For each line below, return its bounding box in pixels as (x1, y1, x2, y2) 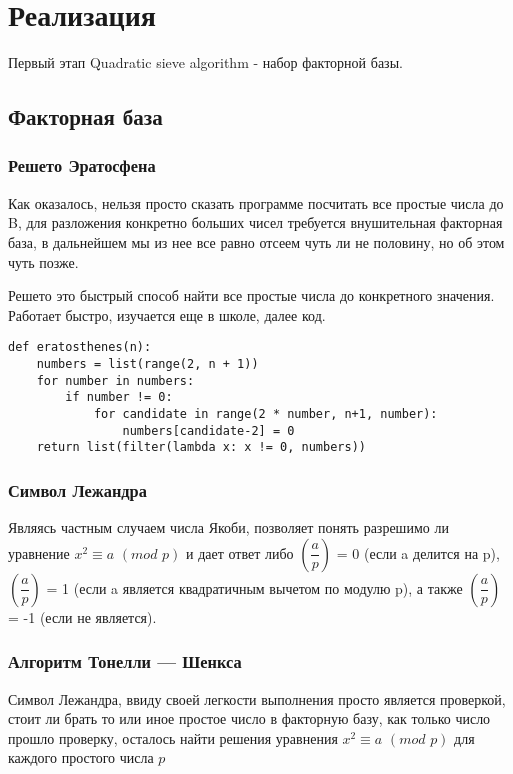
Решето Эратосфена (8, 153, 156, 178)
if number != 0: (65, 390, 173, 405)
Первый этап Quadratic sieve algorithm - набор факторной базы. (8, 52, 403, 73)
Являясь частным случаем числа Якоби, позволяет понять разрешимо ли (8, 517, 449, 538)
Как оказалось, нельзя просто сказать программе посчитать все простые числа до (8, 192, 504, 213)
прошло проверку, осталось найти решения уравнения (8, 727, 338, 748)
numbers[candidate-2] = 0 (122, 423, 295, 438)
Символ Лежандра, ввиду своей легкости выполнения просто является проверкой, (8, 688, 506, 709)
